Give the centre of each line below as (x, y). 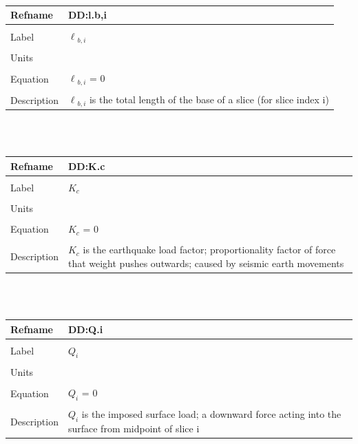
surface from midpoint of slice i (134, 429)
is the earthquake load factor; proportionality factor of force (209, 250)
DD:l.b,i (87, 15)
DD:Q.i (85, 329)
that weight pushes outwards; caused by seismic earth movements (206, 263)
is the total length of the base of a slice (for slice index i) (209, 99)
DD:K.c (86, 166)
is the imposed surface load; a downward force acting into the (211, 414)
